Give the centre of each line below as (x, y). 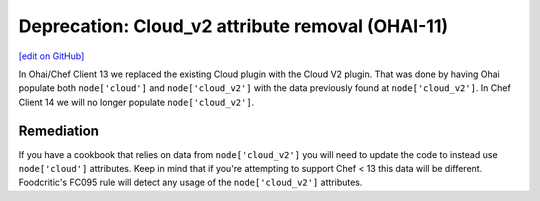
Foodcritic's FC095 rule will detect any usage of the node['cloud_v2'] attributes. (190, 182)
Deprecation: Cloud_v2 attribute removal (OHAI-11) (233, 26)
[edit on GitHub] (51, 56)
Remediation (59, 130)
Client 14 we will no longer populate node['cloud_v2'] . (136, 102)
